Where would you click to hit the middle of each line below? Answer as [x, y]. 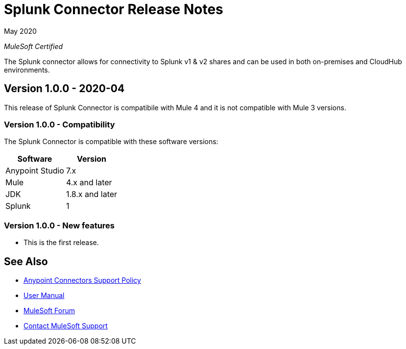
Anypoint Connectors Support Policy [82, 280]
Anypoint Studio [35, 171]
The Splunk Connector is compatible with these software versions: [111, 142]
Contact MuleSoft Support [66, 325]
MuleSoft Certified [34, 46]
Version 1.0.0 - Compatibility [60, 124]
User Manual [44, 295]
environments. [27, 70]
